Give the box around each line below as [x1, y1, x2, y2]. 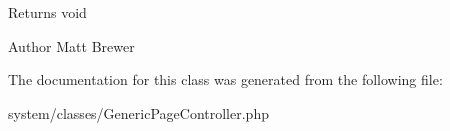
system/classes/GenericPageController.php [8, 102, 269, 123]
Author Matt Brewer [8, 35, 135, 56]
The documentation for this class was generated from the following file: [8, 69, 443, 90]
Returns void [8, 2, 87, 22]
